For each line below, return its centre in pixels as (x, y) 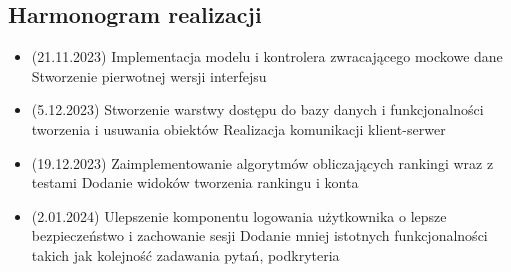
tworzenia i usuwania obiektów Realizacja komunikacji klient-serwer (238, 128)
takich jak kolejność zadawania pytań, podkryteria (185, 254)
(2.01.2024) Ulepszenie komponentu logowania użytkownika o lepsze (239, 215)
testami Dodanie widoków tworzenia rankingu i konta (195, 182)
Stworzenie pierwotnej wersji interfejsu (149, 75)
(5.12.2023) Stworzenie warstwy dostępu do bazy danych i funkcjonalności (257, 109)
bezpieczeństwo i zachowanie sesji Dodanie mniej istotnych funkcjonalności (259, 235)
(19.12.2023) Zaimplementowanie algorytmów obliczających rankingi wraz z (262, 162)
